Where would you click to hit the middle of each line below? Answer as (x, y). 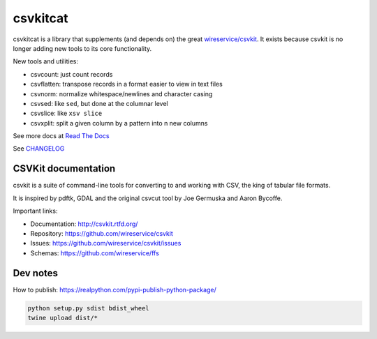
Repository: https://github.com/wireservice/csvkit (102, 233)
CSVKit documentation (64, 168)
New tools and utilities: (46, 61)
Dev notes (36, 273)
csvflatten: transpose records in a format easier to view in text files (126, 84)
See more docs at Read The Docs (61, 136)
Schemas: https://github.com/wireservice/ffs (95, 253)
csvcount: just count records (72, 74)
